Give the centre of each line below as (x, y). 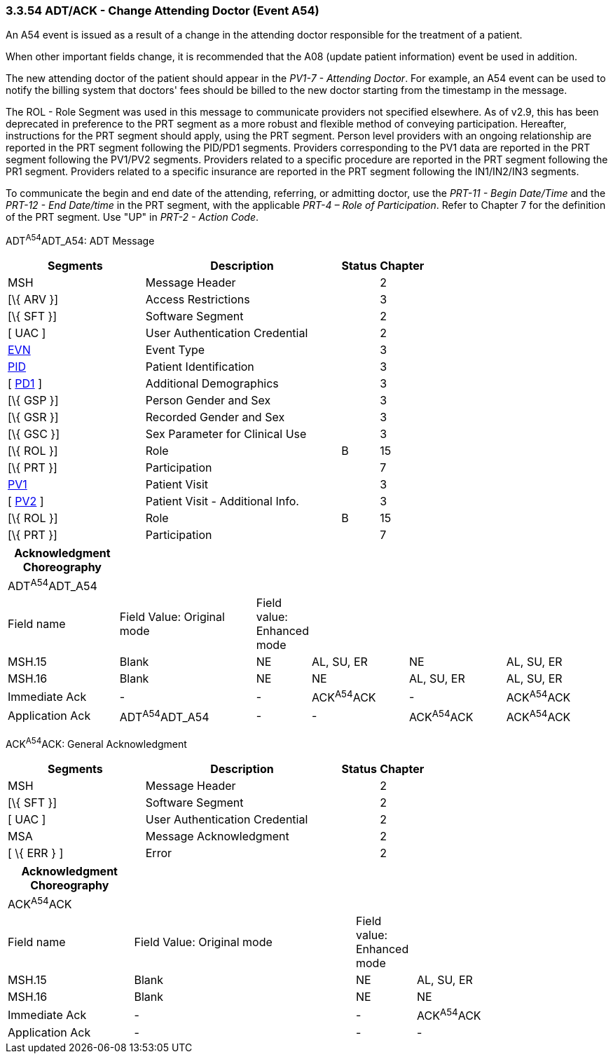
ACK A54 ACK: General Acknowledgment (96, 743)
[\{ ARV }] (33, 300)
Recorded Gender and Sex (215, 417)
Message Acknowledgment (217, 836)
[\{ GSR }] (33, 417)
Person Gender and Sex (208, 401)
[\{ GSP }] (33, 401)
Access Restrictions (198, 300)
